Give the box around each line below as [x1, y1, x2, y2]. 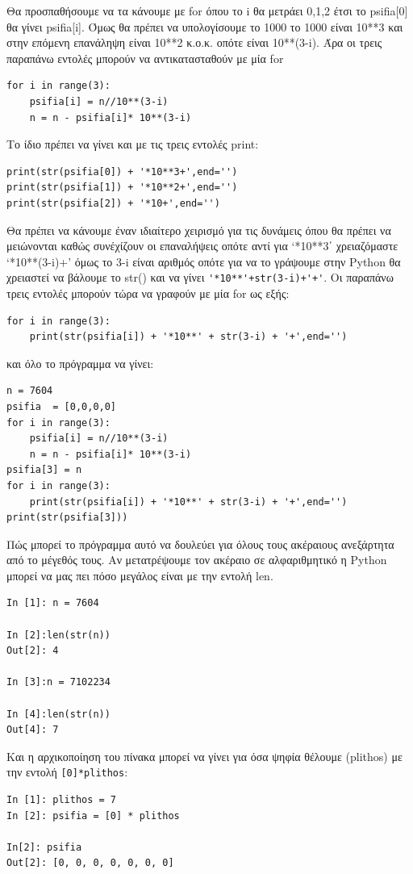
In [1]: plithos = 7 [6, 794, 117, 806]
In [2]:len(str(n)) [6, 629, 111, 641]
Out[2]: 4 [6, 645, 59, 657]
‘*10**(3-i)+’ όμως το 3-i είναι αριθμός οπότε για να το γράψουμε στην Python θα [6, 253, 401, 270]
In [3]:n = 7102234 [6, 676, 111, 688]
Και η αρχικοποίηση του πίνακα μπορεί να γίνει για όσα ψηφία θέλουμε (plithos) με [6, 747, 403, 764]
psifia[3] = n [6, 464, 82, 476]
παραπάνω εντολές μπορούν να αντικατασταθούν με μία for [6, 49, 284, 66]
